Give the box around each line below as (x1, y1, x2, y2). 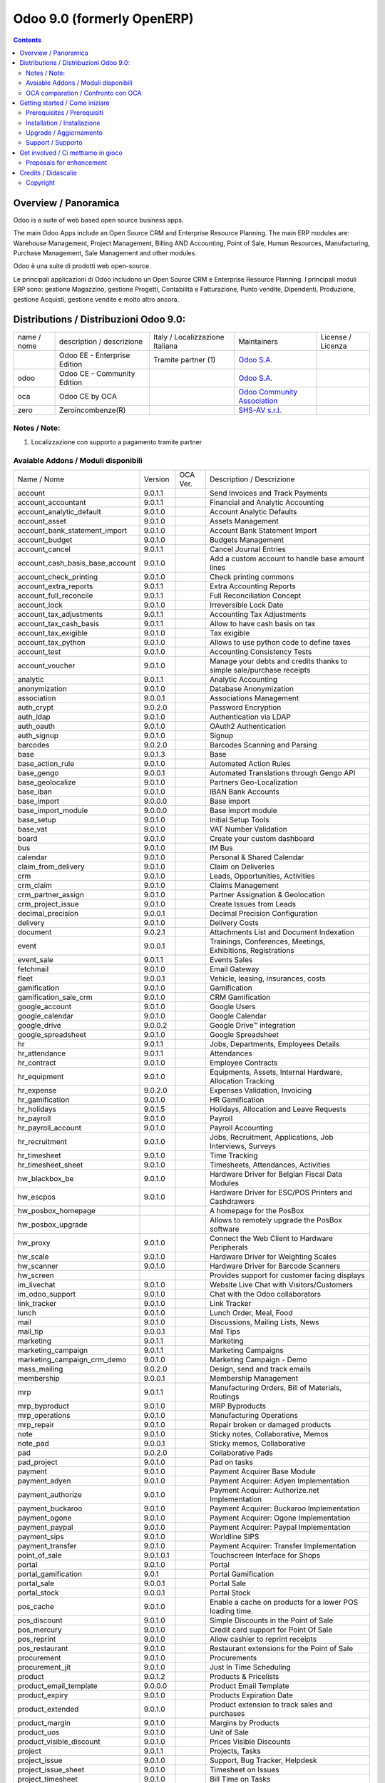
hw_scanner (17, 1261, 58, 1271)
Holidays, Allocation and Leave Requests (209, 1104, 346, 1114)
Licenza (320, 341, 347, 351)
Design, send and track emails (209, 1364, 312, 1374)
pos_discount (17, 1615, 63, 1625)
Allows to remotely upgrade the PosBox (209, 1215, 342, 1225)
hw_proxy (17, 1238, 51, 1248)
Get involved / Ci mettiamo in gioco (19, 148, 123, 157)
